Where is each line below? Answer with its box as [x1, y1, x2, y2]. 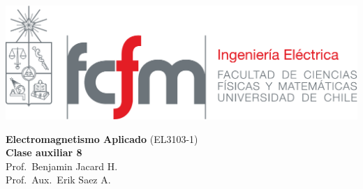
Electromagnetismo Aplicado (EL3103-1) [6, 131, 198, 146]
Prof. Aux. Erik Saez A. [6, 172, 111, 187]
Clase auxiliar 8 [6, 145, 82, 160]
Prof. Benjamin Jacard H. [6, 158, 118, 173]
